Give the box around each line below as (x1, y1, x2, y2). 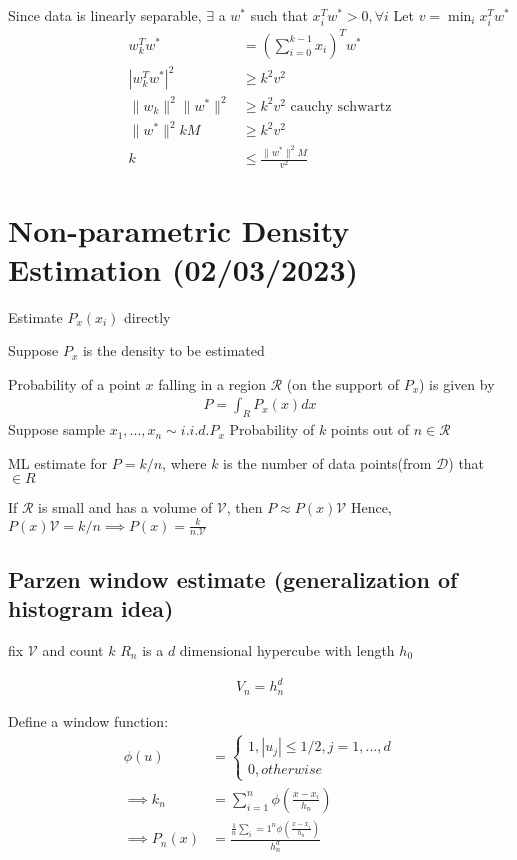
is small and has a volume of (38, 497, 213, 518)
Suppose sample (8, 419, 105, 440)
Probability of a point (8, 373, 141, 394)
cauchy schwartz (290, 99, 392, 114)
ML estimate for (8, 452, 108, 473)
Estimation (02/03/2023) (8, 248, 359, 289)
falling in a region (158, 373, 267, 394)
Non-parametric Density (8, 209, 350, 250)
